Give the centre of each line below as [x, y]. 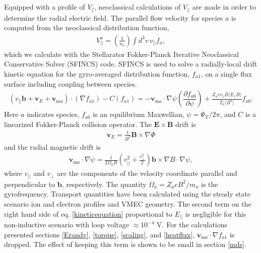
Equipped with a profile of [45, 7]
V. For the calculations [192, 225]
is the [210, 184]
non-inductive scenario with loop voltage [67, 225]
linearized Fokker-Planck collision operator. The [78, 124]
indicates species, [53, 114]
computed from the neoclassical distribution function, [87, 27]
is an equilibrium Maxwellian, [139, 114]
